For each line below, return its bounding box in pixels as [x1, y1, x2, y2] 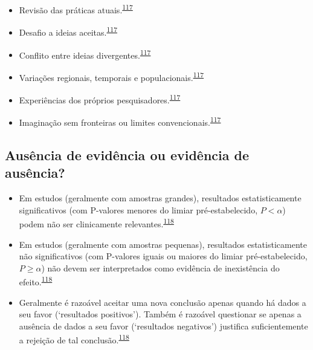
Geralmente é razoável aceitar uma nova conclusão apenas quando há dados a [19, 296, 306, 308]
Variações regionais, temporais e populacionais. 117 [19, 69, 204, 83]
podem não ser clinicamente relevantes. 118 [19, 216, 174, 230]
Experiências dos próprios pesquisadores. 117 [19, 92, 181, 106]
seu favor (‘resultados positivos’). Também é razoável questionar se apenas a [19, 308, 302, 320]
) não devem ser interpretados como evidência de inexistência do [41, 261, 280, 274]
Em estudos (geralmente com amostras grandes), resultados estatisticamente [19, 192, 302, 204]
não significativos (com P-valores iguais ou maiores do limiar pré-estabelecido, [19, 250, 308, 262]
